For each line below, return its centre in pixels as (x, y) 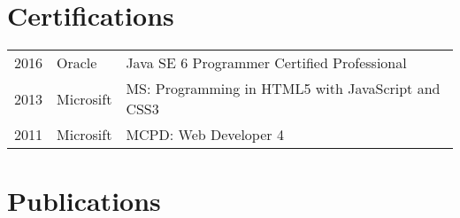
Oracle (77, 63)
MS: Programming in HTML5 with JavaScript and (283, 89)
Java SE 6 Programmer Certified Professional (266, 63)
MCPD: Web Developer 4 (205, 135)
